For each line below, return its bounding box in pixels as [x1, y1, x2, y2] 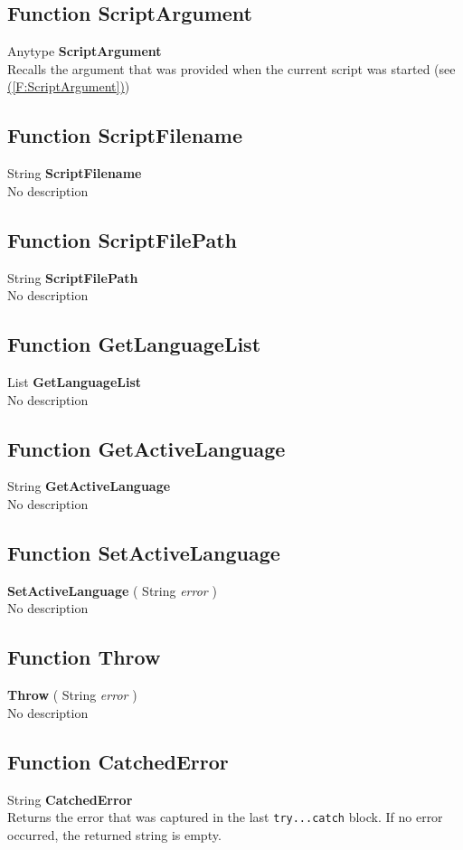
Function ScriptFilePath [7, 225, 238, 253]
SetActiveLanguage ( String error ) [7, 581, 217, 600]
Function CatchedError [7, 747, 229, 775]
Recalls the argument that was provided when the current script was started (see [7, 59, 456, 78]
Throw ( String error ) [7, 685, 137, 704]
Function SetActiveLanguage [7, 538, 280, 566]
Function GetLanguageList [7, 330, 261, 358]
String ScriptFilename [7, 164, 142, 183]
